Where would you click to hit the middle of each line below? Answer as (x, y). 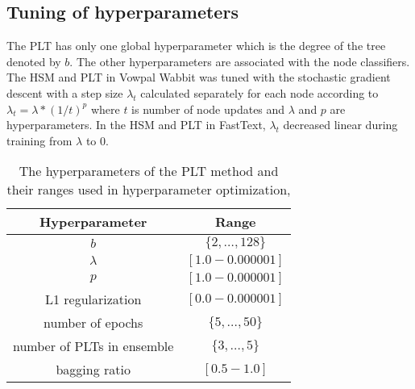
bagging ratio (93, 370)
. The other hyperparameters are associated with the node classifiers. (240, 61)
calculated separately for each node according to (259, 92)
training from (39, 140)
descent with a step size (65, 92)
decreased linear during (340, 125)
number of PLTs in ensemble (93, 346)
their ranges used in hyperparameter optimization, (149, 190)
